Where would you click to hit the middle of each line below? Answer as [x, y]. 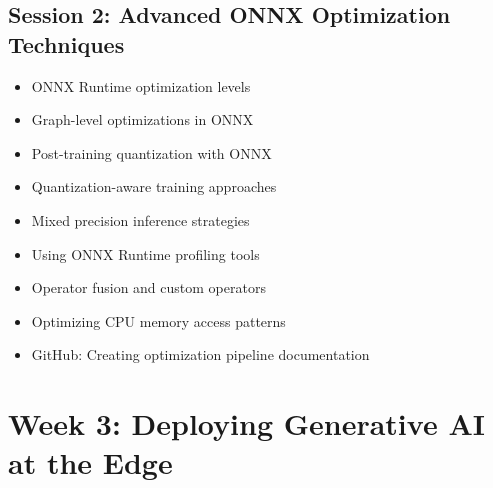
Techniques [66, 43]
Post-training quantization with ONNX [151, 152]
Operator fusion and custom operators [148, 287]
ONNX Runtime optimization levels [141, 85]
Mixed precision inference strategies [140, 219]
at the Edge [90, 462]
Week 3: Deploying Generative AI [246, 423]
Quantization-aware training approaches [154, 186]
